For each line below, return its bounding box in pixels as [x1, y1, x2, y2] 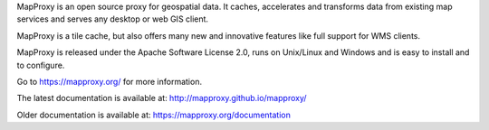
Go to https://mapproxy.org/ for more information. [16, 76, 203, 87]
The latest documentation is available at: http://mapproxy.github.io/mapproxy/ [16, 93, 307, 104]
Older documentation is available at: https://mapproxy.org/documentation [16, 109, 292, 120]
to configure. [16, 60, 65, 70]
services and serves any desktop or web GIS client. [16, 14, 208, 24]
